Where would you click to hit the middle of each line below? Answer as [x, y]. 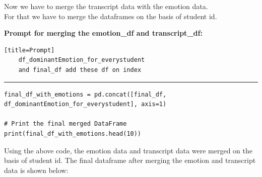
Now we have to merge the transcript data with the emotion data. [106, 6]
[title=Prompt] [29, 50]
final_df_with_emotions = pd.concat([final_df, [85, 94]
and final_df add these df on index [80, 70]
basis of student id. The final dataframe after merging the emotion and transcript [130, 160]
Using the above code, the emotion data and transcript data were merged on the [128, 150]
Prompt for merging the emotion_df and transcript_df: [103, 33]
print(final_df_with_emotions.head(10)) [73, 134]
